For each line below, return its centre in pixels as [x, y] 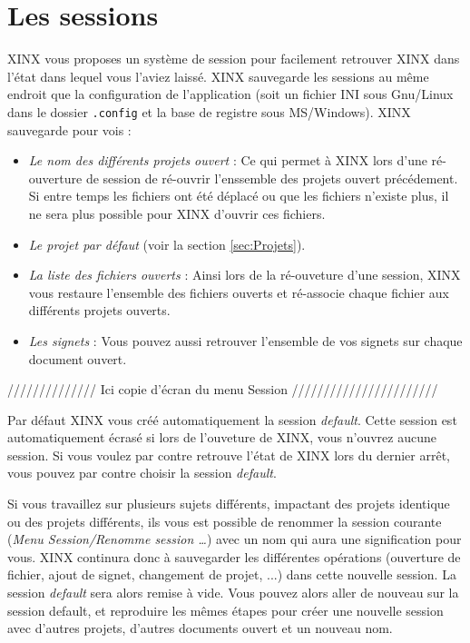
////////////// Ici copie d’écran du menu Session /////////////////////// [223, 389]
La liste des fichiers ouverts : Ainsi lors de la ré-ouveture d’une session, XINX [245, 275]
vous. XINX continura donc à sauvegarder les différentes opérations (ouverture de [234, 556]
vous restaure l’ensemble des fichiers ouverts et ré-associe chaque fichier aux [239, 292]
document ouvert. [78, 358]
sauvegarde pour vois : [69, 129]
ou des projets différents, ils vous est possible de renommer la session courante [225, 521]
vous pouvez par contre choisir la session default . [142, 473]
